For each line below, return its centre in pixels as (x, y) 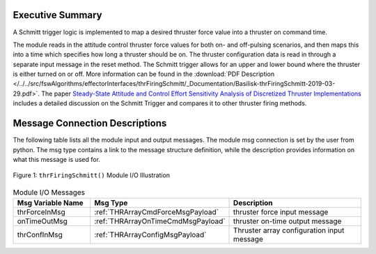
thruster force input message (281, 212)
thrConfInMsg (40, 235)
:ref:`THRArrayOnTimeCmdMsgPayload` (160, 221)
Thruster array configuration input (289, 230)
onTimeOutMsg (42, 221)
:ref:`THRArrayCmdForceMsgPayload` (157, 212)
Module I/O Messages (49, 192)
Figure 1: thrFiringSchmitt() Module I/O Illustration (92, 175)
